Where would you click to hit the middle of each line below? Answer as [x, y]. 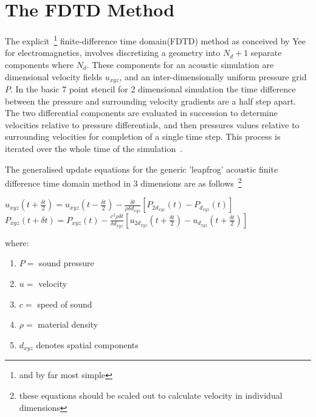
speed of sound [65, 304]
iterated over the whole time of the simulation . [94, 148]
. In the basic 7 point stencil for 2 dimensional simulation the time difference [153, 89]
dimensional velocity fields [53, 76]
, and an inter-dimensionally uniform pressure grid [213, 76]
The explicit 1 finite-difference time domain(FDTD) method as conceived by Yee [155, 40]
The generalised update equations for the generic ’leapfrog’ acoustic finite [142, 169]
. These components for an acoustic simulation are [180, 64]
